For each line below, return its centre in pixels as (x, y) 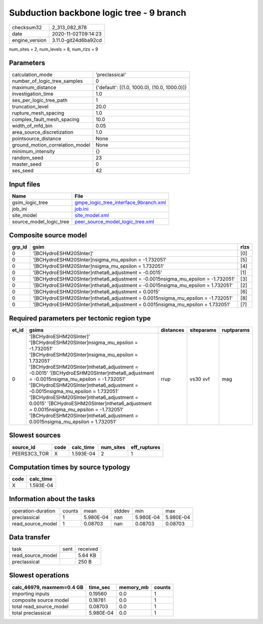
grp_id (19, 247)
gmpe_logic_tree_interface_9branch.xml (121, 202)
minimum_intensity (34, 151)
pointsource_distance (37, 139)
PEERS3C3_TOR (30, 454)
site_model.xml (92, 215)
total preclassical (31, 613)
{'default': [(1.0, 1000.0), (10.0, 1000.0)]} (141, 88)
